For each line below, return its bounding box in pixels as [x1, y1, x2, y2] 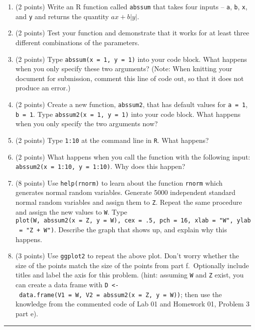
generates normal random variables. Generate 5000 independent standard [15, 187, 235, 197]
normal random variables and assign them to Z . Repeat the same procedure [15, 197, 242, 207]
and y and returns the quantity [15, 11, 109, 21]
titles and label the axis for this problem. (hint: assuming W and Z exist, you [15, 270, 244, 280]
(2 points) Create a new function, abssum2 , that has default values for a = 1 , [15, 99, 248, 109]
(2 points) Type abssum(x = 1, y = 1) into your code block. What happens [15, 54, 247, 64]
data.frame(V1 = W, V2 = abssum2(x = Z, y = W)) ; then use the [19, 289, 222, 299]
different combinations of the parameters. [15, 37, 140, 47]
